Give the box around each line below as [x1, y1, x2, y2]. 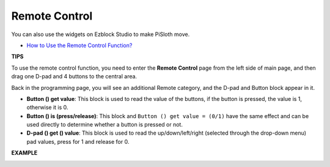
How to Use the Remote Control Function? [26, 42, 133, 49]
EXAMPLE [11, 149, 38, 157]
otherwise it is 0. [26, 104, 68, 111]
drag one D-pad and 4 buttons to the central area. [11, 73, 137, 80]
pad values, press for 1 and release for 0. [26, 138, 130, 145]
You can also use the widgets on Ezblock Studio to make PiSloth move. [11, 31, 190, 38]
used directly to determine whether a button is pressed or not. [26, 121, 183, 128]
